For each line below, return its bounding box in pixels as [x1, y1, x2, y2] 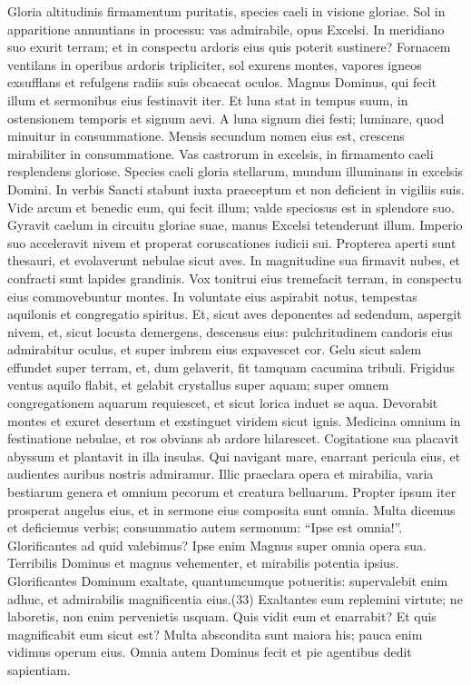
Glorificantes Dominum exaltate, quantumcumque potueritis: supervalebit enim [7, 571, 448, 590]
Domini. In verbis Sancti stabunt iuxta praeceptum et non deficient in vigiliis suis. [7, 179, 465, 198]
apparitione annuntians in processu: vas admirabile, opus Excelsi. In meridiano [7, 19, 445, 38]
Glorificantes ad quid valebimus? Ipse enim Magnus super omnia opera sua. [7, 535, 427, 554]
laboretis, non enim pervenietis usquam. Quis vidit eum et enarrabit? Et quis [7, 607, 437, 626]
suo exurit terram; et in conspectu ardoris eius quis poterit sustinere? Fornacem [7, 37, 451, 56]
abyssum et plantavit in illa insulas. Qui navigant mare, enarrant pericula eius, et [7, 446, 461, 465]
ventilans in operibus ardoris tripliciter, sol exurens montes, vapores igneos [7, 55, 422, 74]
